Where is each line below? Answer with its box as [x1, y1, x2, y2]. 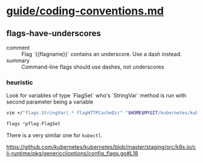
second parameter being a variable [6, 98, 94, 106]
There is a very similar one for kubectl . [6, 132, 103, 139]
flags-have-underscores [6, 28, 101, 38]
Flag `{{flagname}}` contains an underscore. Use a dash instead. [21, 51, 182, 58]
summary [6, 57, 30, 64]
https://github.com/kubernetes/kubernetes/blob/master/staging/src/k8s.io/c [6, 143, 196, 151]
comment [6, 44, 30, 51]
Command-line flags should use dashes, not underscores [21, 63, 164, 70]
